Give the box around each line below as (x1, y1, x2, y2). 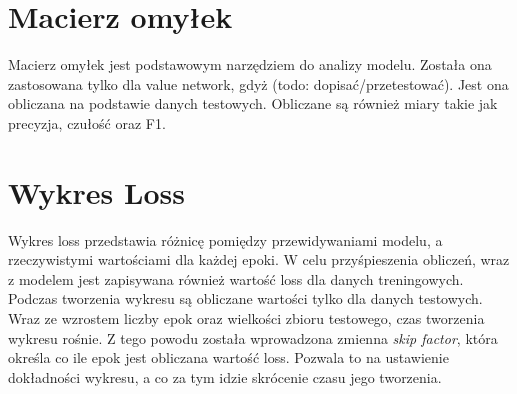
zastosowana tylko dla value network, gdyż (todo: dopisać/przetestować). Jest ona (8, 73, 509, 94)
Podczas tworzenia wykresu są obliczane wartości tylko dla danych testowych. (8, 288, 483, 309)
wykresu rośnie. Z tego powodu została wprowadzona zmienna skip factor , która (8, 327, 498, 348)
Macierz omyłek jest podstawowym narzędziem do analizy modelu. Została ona (8, 54, 492, 75)
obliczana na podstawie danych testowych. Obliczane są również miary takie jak (8, 93, 498, 114)
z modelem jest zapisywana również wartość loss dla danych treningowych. (8, 268, 464, 289)
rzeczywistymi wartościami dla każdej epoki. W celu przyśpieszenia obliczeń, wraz (8, 249, 510, 270)
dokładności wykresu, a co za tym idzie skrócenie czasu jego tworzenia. (8, 366, 442, 387)
